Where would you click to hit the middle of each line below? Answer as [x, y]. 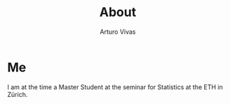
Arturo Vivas [118, 32]
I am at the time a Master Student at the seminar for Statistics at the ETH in [115, 87]
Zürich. [18, 94]
